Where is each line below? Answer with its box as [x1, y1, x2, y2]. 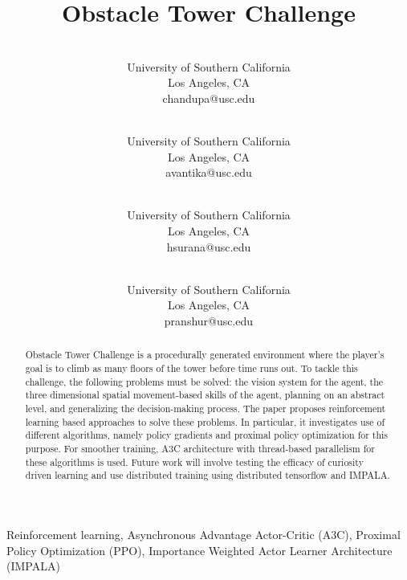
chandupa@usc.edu [162, 89, 255, 106]
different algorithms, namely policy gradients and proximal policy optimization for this [25, 428, 389, 442]
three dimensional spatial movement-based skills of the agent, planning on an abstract [25, 388, 385, 402]
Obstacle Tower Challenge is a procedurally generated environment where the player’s [25, 348, 385, 361]
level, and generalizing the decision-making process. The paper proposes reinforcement [25, 402, 386, 415]
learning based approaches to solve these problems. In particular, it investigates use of [25, 415, 385, 428]
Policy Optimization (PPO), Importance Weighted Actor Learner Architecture [6, 541, 393, 558]
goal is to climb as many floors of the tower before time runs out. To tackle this [25, 361, 358, 375]
